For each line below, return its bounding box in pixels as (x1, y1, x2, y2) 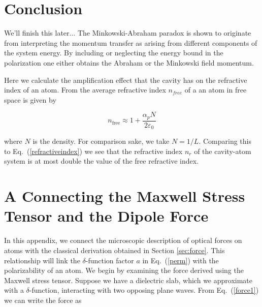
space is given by (4, 94, 56, 105)
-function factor (85, 255, 134, 265)
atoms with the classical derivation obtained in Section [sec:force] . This (4, 244, 225, 255)
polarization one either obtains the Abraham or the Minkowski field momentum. (4, 57, 254, 68)
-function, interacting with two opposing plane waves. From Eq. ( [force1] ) (29, 285, 259, 295)
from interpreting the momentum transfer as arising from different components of (4, 37, 257, 48)
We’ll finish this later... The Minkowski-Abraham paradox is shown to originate (4, 27, 251, 38)
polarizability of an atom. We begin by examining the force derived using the (4, 265, 244, 275)
